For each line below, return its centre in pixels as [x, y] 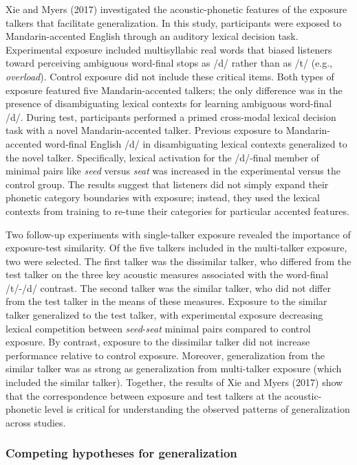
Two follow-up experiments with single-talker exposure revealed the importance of [178, 234]
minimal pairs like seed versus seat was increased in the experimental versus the [173, 171]
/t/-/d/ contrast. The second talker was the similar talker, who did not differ [168, 287]
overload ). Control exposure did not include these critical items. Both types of [170, 76]
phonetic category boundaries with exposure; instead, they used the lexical [163, 197]
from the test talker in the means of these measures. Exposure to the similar [166, 301]
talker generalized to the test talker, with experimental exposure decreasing [164, 315]
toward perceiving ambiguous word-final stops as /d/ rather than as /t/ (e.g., [169, 63]
